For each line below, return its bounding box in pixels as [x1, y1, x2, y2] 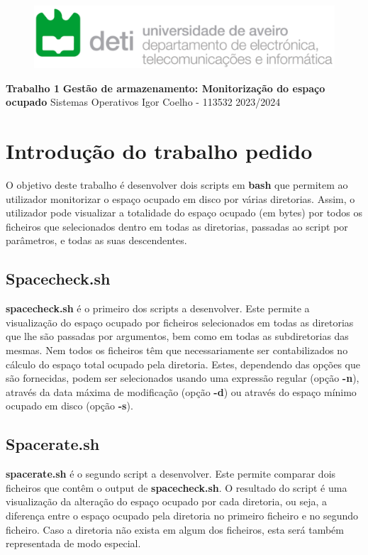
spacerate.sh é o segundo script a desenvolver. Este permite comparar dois [6, 466, 336, 481]
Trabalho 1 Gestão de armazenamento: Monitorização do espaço [6, 80, 325, 95]
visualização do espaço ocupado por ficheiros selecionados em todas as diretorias [6, 314, 354, 329]
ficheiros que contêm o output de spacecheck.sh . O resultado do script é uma [6, 480, 347, 495]
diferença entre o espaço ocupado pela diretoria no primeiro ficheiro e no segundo [6, 508, 359, 522]
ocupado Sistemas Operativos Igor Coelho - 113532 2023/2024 [6, 94, 281, 109]
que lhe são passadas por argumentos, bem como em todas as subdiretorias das [6, 329, 349, 344]
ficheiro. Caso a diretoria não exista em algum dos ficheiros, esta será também [6, 522, 344, 537]
